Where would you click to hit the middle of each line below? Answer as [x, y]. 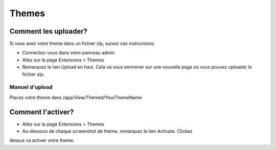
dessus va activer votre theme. [42, 140]
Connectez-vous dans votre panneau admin [68, 53]
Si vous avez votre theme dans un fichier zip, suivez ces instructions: [82, 44]
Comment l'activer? [42, 112]
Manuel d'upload [31, 87]
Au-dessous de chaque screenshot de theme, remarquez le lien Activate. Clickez [107, 131]
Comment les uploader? [49, 31]
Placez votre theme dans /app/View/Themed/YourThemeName [76, 97]
